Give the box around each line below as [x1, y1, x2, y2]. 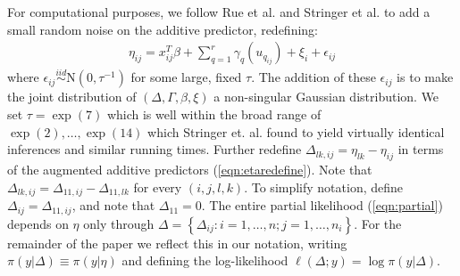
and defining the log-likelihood [121, 251, 289, 270]
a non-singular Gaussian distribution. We [213, 87, 439, 106]
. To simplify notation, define [244, 177, 404, 196]
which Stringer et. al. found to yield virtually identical [147, 122, 445, 141]
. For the [354, 214, 402, 232]
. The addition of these [251, 68, 376, 86]
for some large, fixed [130, 68, 242, 86]
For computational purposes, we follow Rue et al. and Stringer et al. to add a [7, 3, 431, 20]
